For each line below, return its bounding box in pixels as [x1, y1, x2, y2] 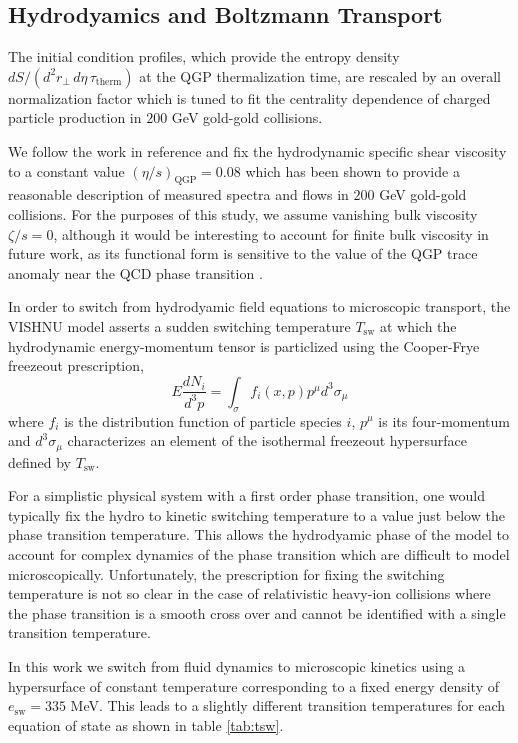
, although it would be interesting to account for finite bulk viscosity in [53, 223, 489, 244]
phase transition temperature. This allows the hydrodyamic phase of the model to [8, 524, 510, 545]
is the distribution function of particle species [64, 410, 342, 431]
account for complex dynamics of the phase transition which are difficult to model [8, 543, 510, 564]
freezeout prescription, [8, 355, 144, 376]
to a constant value [8, 160, 125, 181]
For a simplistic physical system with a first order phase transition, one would [8, 485, 486, 506]
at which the [379, 315, 457, 336]
